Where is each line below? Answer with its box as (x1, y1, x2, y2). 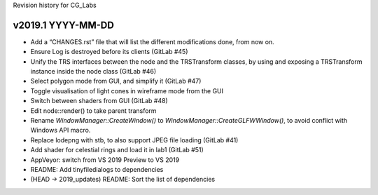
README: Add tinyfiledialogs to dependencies (30, 165, 164, 173)
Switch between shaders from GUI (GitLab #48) (30, 97, 168, 105)
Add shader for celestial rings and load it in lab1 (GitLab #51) (30, 146, 204, 154)
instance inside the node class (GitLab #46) (30, 67, 157, 76)
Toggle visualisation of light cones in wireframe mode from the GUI (30, 86, 224, 95)
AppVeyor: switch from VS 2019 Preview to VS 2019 (30, 155, 180, 164)
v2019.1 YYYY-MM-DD (13, 19, 115, 31)
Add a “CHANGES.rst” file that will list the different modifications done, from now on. (30, 37, 274, 46)
